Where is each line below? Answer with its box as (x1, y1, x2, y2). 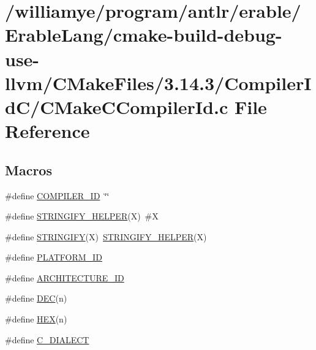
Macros (5, 160, 52, 179)
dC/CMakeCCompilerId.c (5, 94, 228, 119)
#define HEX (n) (5, 313, 67, 325)
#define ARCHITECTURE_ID (5, 271, 124, 284)
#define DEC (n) (5, 292, 67, 305)
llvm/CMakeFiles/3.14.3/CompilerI (5, 70, 312, 95)
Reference (5, 118, 90, 143)
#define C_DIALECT (5, 333, 89, 346)
